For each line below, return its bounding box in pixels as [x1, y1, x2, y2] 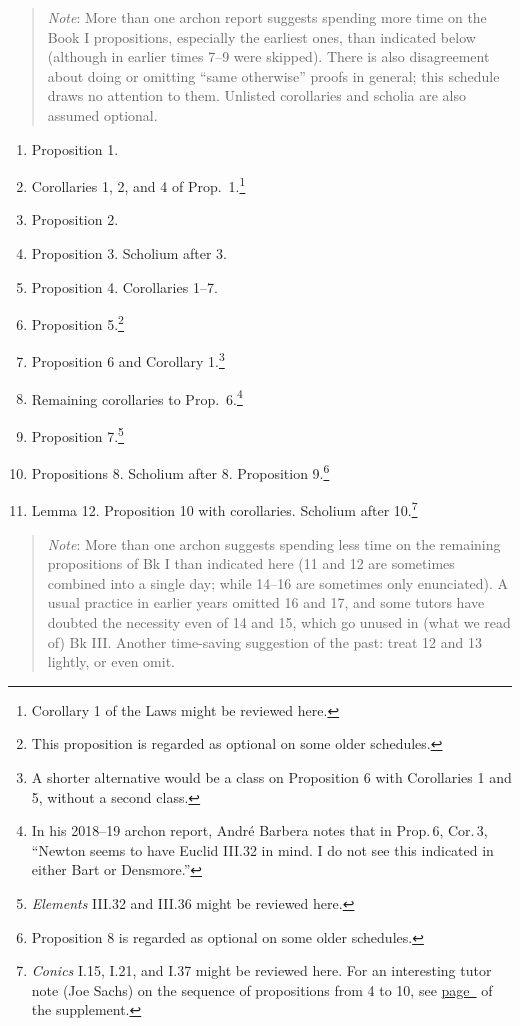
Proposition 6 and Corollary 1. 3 [31, 348, 225, 372]
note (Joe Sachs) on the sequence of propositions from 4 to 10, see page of [31, 979, 493, 1000]
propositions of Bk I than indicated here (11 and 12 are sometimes [47, 553, 455, 574]
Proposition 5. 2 [31, 311, 124, 334]
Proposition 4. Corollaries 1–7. [31, 276, 218, 297]
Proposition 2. [31, 209, 119, 230]
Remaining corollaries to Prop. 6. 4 [31, 385, 243, 409]
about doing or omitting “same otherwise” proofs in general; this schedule [47, 65, 500, 86]
